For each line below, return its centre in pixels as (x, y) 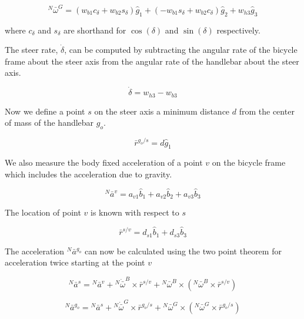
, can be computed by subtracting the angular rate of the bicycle (181, 50)
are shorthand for (95, 30)
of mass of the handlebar (49, 122)
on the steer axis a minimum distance (162, 111)
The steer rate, (31, 50)
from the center (267, 111)
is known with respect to (135, 212)
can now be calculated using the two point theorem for (183, 251)
